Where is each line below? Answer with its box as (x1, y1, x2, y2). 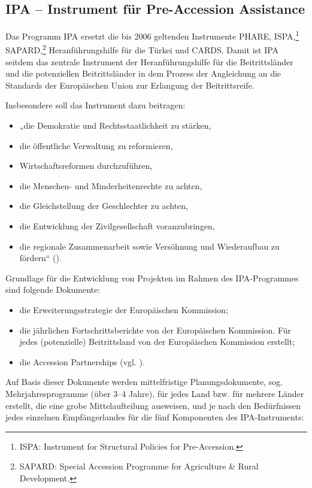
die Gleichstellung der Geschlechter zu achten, (19, 199, 188, 212)
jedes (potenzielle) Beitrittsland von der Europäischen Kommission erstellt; (19, 335, 295, 348)
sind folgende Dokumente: (5, 283, 101, 296)
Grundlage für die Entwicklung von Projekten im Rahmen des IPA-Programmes (5, 271, 299, 284)
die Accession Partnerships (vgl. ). (19, 355, 145, 368)
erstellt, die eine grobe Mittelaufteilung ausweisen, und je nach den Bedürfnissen (5, 399, 301, 411)
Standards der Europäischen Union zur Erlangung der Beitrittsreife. (5, 78, 255, 91)
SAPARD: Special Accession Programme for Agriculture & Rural (19, 460, 259, 472)
